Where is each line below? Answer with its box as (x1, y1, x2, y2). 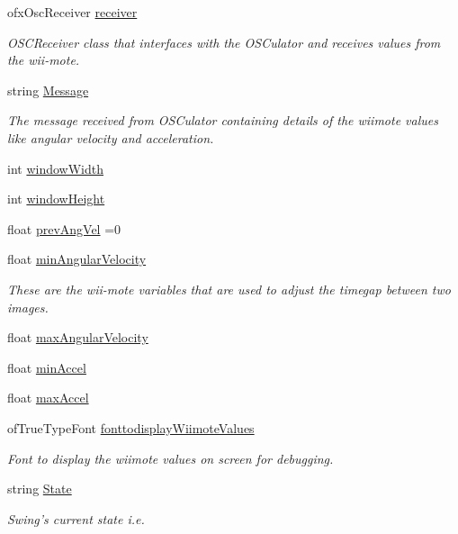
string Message (7, 80, 89, 99)
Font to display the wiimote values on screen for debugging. (7, 448, 334, 467)
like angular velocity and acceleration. (7, 128, 214, 147)
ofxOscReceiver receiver (7, 3, 138, 21)
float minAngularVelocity (7, 249, 147, 268)
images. (7, 297, 49, 316)
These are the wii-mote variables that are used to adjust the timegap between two (7, 279, 451, 298)
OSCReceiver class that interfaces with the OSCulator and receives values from (7, 32, 441, 51)
